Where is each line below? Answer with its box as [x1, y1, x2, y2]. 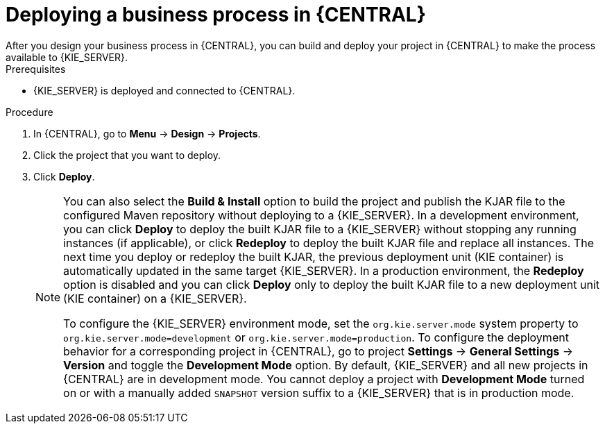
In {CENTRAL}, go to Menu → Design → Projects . [33, 127, 261, 140]
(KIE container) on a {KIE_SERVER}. [63, 291, 247, 305]
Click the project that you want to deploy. [33, 149, 221, 161]
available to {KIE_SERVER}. [6, 51, 128, 63]
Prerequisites [6, 62, 66, 75]
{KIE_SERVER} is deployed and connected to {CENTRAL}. [33, 84, 296, 96]
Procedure [6, 106, 53, 118]
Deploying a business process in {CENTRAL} [6, 3, 426, 26]
